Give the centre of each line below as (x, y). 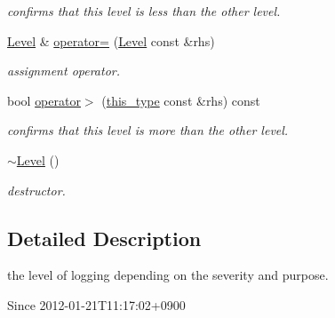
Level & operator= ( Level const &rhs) (111, 40)
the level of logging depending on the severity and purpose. (168, 275)
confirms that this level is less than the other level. (144, 11)
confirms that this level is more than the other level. (148, 130)
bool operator (44, 100)
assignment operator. (64, 71)
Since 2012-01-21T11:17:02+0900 (96, 304)
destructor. (36, 190)
